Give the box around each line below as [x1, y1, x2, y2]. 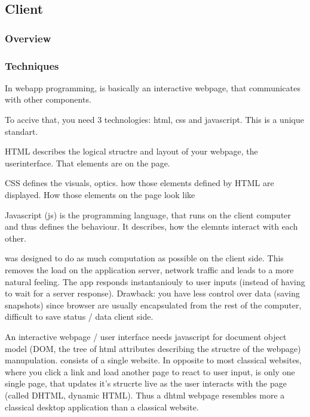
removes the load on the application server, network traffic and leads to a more [5, 263, 294, 276]
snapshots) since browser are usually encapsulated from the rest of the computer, [5, 298, 302, 311]
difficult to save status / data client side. [5, 310, 154, 323]
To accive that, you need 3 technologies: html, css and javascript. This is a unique [5, 113, 304, 126]
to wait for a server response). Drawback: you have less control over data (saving [5, 287, 300, 299]
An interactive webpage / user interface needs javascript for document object [5, 330, 287, 342]
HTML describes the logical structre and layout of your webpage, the [5, 145, 258, 157]
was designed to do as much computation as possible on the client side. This [5, 252, 284, 264]
